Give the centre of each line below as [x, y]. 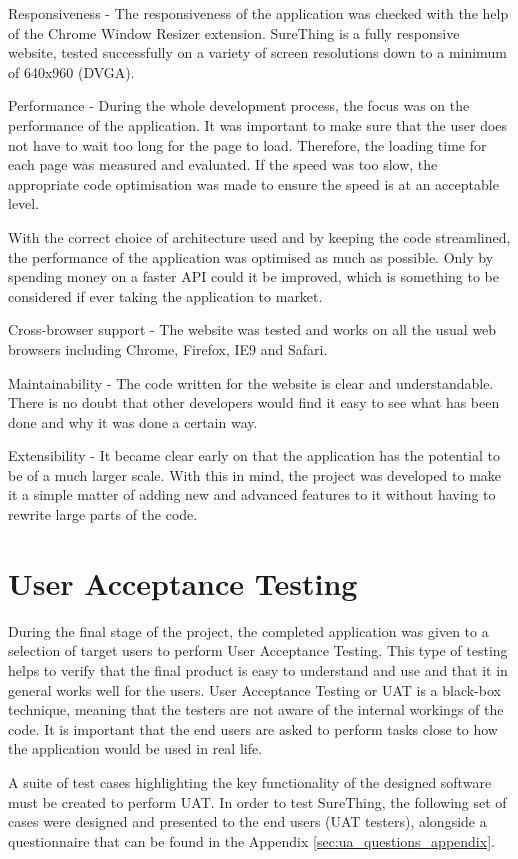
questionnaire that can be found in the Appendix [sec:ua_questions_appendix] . [251, 840]
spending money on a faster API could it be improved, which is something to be [253, 276]
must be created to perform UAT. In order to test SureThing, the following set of [257, 801]
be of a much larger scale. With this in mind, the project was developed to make [255, 474]
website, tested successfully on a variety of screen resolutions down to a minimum [257, 52]
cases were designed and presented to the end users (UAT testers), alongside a [247, 821]
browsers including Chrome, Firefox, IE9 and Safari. [168, 348]
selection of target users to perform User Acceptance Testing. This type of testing [258, 650]
